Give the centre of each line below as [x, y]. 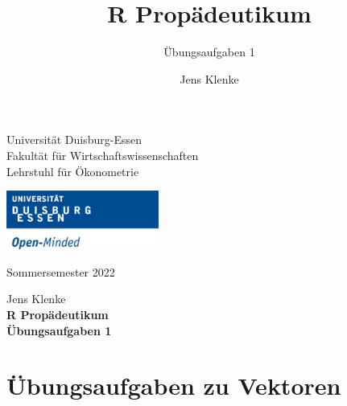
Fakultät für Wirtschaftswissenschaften [103, 155]
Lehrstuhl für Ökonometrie [73, 171]
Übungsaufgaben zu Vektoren [174, 385]
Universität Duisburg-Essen [74, 139]
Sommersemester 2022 [61, 271]
